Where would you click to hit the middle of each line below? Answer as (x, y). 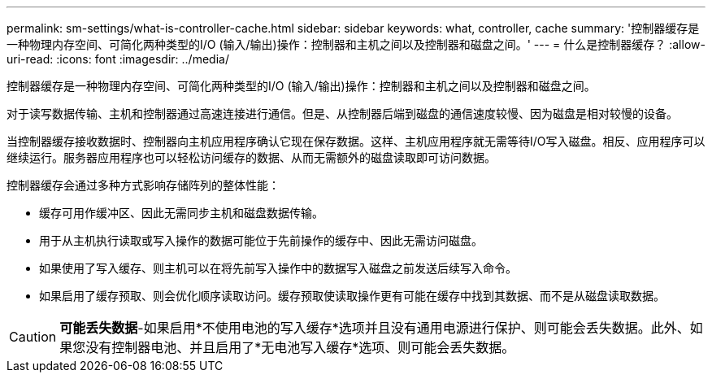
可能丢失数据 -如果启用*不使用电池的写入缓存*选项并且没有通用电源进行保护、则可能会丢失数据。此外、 (375, 328)
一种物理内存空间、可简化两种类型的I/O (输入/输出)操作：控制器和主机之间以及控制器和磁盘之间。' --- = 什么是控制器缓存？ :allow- (356, 44)
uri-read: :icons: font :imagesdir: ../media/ (118, 59)
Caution (33, 337)
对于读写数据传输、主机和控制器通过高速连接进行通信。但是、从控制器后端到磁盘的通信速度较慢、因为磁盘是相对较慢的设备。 (342, 113)
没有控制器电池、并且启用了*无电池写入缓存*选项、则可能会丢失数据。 (300, 347)
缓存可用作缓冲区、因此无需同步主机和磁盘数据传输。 (181, 213)
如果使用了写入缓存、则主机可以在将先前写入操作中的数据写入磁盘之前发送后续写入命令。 (278, 268)
